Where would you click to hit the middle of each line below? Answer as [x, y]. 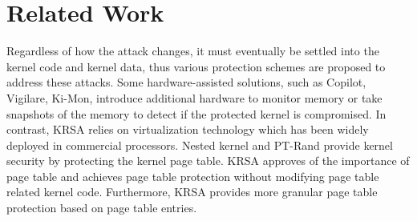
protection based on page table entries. [102, 208]
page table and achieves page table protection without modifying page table [193, 176]
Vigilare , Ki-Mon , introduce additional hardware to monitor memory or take [194, 97]
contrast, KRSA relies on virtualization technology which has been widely [188, 129]
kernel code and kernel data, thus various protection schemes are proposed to [196, 66]
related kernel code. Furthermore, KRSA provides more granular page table [192, 192]
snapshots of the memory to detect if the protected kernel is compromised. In [196, 113]
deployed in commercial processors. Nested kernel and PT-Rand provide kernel [200, 145]
